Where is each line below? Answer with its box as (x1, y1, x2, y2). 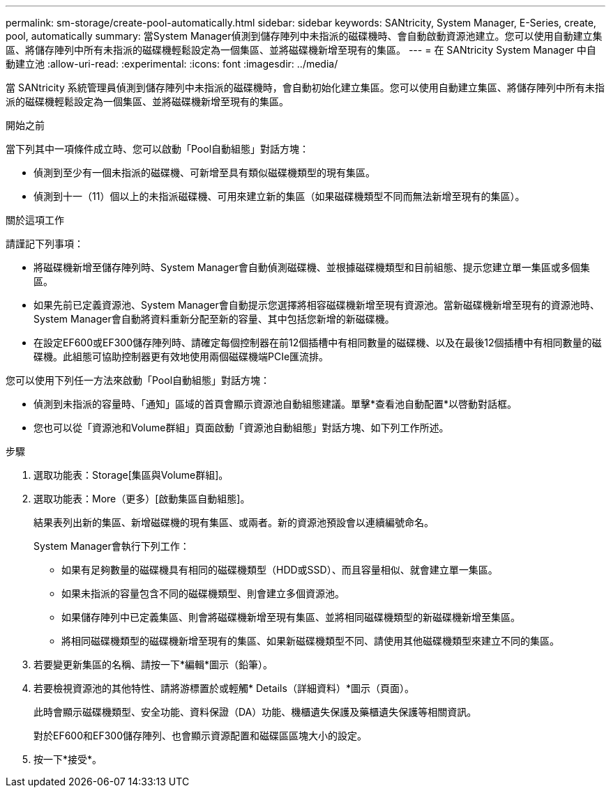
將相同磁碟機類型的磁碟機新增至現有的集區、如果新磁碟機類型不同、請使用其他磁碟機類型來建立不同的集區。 (61, 635, 559, 647)
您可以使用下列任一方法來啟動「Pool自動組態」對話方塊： (6, 374, 271, 386)
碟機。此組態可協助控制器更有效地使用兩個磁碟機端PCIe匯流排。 (33, 351, 329, 362)
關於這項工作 (6, 214, 64, 226)
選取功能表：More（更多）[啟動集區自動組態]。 (33, 493, 250, 505)
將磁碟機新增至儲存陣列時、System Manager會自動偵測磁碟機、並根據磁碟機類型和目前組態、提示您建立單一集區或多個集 (33, 261, 590, 273)
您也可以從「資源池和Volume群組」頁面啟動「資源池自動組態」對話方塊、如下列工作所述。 (33, 422, 449, 433)
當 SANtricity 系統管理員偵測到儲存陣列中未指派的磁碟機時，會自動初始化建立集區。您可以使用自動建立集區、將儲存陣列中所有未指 (6, 82, 605, 93)
